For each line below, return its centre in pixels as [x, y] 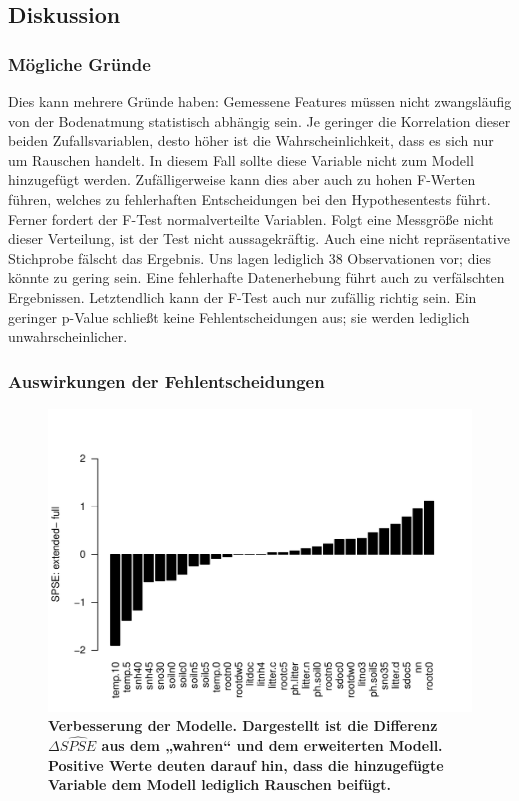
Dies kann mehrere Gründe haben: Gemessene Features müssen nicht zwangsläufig [260, 101]
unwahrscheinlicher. [68, 336]
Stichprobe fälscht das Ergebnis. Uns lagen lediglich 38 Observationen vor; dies [250, 257]
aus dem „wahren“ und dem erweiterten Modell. [272, 745]
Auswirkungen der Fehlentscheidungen [166, 380]
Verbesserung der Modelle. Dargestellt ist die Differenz [243, 725]
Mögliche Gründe [79, 63]
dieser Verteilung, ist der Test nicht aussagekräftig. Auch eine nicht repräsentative [259, 238]
